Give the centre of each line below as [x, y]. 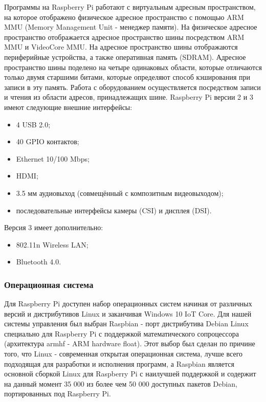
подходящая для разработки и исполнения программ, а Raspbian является [119, 363]
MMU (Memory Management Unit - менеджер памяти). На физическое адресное [131, 27]
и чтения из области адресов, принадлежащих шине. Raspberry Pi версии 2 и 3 [129, 97]
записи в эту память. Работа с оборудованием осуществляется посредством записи [132, 87]
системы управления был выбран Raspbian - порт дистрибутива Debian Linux [126, 323]
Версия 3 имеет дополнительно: [54, 227]
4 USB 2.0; [33, 124]
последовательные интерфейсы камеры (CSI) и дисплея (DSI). [114, 210]
